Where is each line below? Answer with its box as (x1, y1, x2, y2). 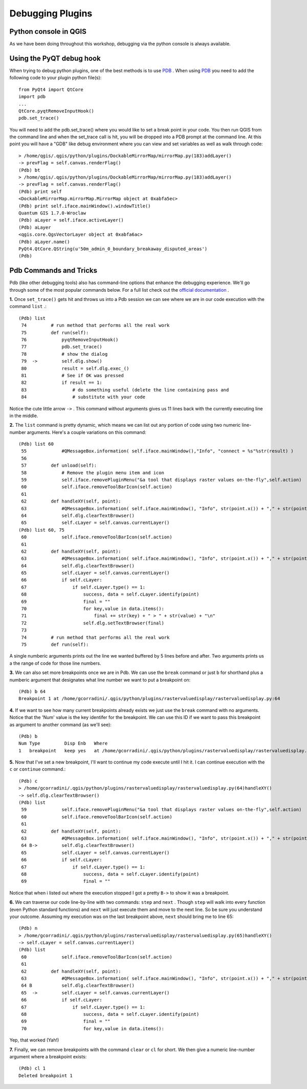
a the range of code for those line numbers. (9, 660, 101, 666)
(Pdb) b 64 (18, 688, 46, 694)
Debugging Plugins (9, 8, 93, 19)
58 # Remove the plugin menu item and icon (21, 470, 165, 475)
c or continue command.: (9, 766, 66, 772)
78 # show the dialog (21, 351, 108, 357)
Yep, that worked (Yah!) (9, 1037, 59, 1043)
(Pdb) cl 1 (18, 1065, 46, 1072)
